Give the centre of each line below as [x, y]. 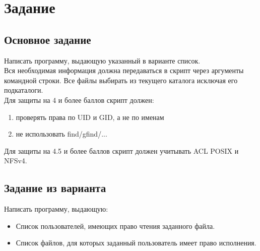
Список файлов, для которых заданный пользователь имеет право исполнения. [136, 243]
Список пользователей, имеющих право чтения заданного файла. [115, 226]
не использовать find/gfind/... [61, 134]
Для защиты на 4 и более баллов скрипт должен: [79, 100]
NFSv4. [16, 161]
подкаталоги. [24, 90]
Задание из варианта [55, 188]
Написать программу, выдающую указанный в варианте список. [102, 60]
